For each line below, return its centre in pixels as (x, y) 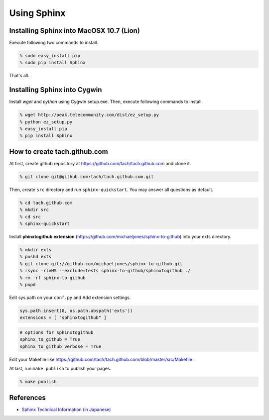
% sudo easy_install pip (50, 56)
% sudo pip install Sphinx (53, 63)
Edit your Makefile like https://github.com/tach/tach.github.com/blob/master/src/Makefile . (102, 359)
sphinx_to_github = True (50, 339)
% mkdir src (34, 210)
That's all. (19, 76)
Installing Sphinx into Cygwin (56, 90)
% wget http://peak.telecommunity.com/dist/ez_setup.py (89, 115)
